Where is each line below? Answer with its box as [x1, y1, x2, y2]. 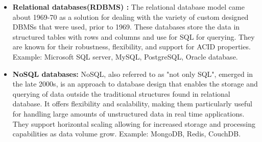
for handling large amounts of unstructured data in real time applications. [12, 108, 245, 119]
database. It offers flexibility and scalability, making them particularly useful [12, 98, 252, 109]
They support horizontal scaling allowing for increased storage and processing [12, 118, 255, 129]
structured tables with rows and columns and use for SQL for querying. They [12, 31, 255, 42]
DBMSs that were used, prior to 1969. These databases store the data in [12, 21, 240, 32]
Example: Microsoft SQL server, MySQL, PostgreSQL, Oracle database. [12, 51, 238, 62]
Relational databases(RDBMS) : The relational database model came [12, 2, 245, 12]
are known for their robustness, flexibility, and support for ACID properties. [12, 41, 251, 52]
